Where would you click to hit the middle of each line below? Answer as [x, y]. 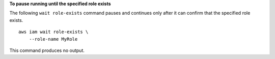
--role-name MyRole [53, 39]
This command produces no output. [47, 50]
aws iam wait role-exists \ [53, 32]
